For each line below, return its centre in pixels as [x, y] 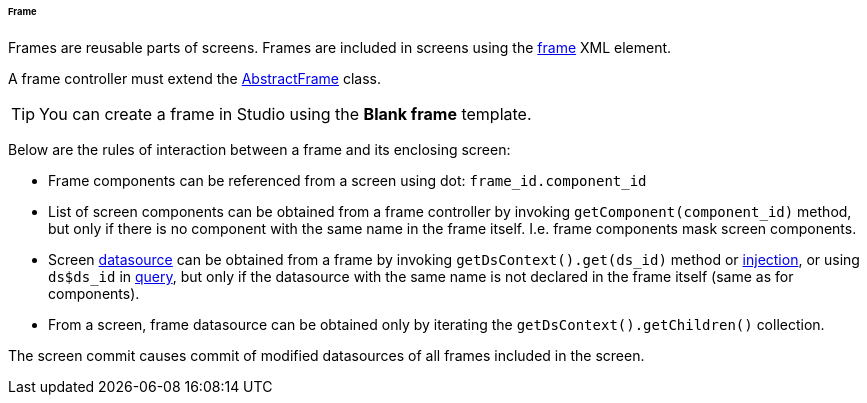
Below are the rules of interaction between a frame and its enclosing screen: [259, 149]
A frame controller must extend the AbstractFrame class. [194, 78]
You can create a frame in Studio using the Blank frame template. [285, 113]
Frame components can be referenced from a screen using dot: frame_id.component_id [347, 180]
